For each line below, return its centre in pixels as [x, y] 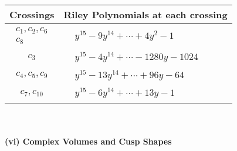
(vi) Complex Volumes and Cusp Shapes [88, 141]
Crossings [32, 14]
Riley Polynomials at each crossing [145, 14]
